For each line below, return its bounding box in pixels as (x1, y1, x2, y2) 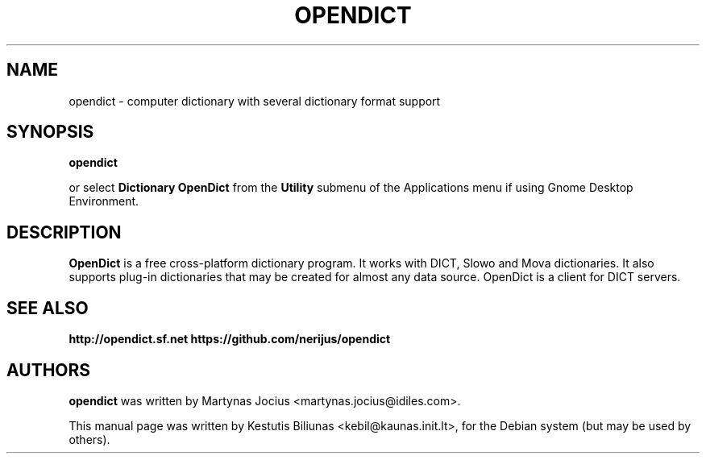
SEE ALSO (6, 297, 89, 318)
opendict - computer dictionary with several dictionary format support (69, 93, 441, 108)
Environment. (69, 194, 139, 209)
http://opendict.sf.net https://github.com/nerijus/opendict (69, 332, 391, 346)
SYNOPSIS (6, 122, 94, 143)
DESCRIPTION (6, 222, 122, 242)
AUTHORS (6, 359, 91, 380)
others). (69, 432, 110, 446)
